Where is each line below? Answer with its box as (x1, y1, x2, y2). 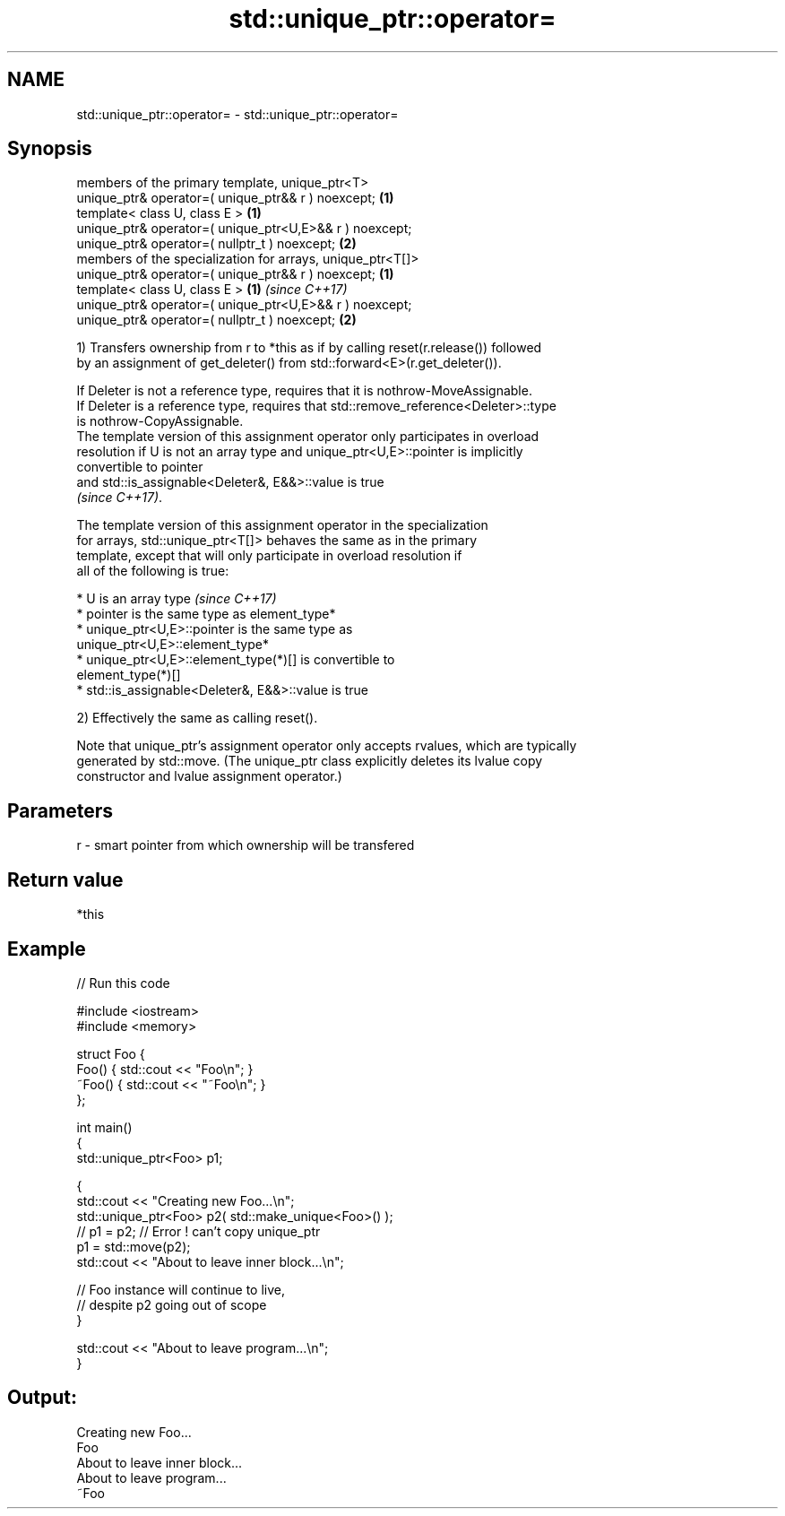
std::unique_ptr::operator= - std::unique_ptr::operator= (76, 106, 399, 122)
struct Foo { (76, 1045, 145, 1061)
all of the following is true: (76, 563, 229, 579)
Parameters (7, 799, 113, 822)
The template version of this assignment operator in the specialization (76, 517, 488, 533)
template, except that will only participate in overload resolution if (76, 548, 462, 564)
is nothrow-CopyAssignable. (76, 413, 244, 429)
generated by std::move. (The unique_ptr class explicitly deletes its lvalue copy (76, 753, 543, 769)
